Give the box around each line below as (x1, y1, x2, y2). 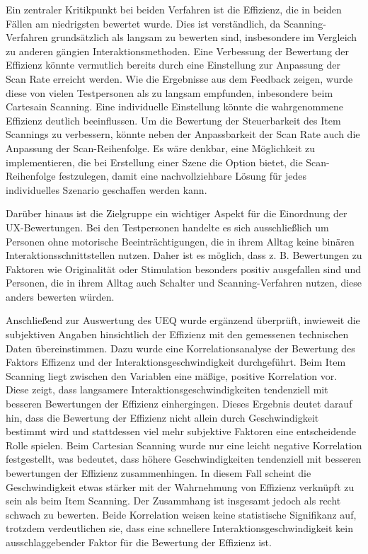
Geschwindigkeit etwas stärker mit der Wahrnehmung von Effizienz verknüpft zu (6, 479, 355, 494)
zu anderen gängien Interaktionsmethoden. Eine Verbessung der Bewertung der (6, 43, 350, 58)
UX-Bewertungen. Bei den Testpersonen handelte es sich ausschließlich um (6, 219, 329, 234)
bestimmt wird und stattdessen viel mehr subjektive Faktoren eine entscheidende (6, 424, 357, 439)
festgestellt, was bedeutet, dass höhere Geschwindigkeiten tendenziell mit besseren (6, 451, 362, 466)
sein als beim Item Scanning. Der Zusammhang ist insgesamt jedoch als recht (6, 493, 341, 508)
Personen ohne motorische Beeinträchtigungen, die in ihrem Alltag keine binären (6, 233, 355, 248)
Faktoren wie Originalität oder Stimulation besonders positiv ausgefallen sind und (6, 261, 362, 276)
